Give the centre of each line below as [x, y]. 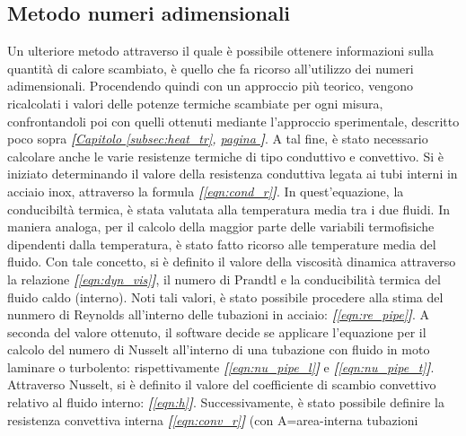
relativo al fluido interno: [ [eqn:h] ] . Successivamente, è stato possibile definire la [226, 402]
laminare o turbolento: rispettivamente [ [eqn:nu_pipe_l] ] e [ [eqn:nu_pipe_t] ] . [221, 366]
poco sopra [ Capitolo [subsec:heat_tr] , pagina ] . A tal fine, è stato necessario [218, 139]
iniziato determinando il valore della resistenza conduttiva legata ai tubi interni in [233, 174]
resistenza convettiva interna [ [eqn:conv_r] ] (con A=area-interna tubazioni [213, 419]
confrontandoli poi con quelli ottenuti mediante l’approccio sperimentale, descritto [233, 121]
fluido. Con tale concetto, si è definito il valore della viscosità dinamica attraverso [232, 262]
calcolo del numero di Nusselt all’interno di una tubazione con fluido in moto [219, 349]
